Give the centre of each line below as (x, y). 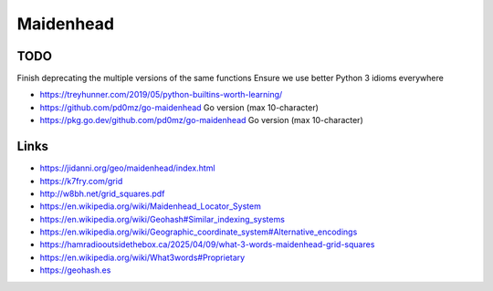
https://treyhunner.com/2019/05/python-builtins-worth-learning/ (161, 95)
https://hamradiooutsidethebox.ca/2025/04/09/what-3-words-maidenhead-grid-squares (207, 244)
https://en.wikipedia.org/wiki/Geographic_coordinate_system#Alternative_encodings (199, 232)
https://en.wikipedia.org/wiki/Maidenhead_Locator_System (151, 206)
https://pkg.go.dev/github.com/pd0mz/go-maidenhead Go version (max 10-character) (202, 120)
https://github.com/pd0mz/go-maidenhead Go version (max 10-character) (179, 107)
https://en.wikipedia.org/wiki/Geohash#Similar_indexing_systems (162, 219)
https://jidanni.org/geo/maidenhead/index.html (127, 168)
